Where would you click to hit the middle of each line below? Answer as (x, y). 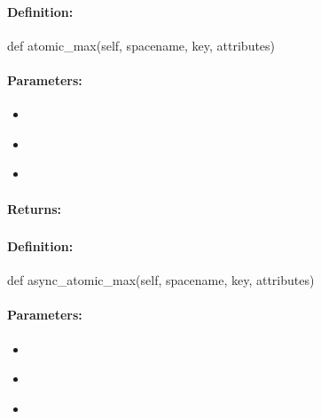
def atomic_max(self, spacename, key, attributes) (141, 45)
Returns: (35, 208)
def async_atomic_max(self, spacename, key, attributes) (161, 280)
